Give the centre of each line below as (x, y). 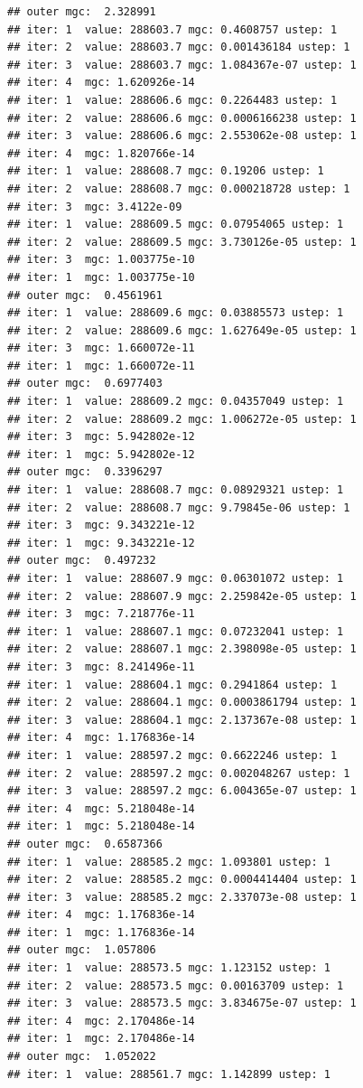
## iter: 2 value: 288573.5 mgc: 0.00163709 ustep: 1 (176, 985)
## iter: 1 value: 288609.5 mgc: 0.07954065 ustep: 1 (176, 225)
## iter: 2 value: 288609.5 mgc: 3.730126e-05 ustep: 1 (182, 242)
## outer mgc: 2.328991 (82, 12)
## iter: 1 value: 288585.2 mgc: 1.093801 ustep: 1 (169, 862)
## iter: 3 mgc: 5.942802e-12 (101, 437)
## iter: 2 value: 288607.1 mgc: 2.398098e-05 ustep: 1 (182, 649)
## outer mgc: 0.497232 (82, 561)
